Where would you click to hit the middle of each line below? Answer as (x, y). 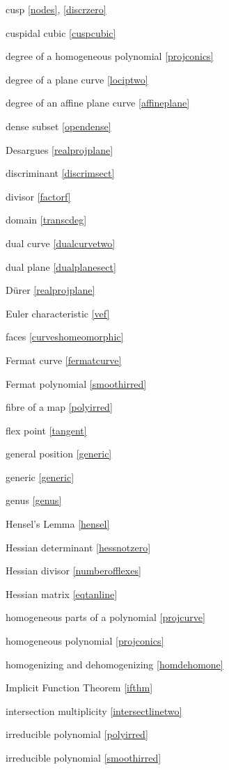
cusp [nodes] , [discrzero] (56, 9)
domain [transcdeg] (46, 220)
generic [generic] (40, 477)
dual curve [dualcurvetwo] (61, 243)
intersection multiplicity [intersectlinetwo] (94, 710)
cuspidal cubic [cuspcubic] (61, 32)
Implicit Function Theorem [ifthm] (79, 687)
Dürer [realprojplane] (50, 290)
